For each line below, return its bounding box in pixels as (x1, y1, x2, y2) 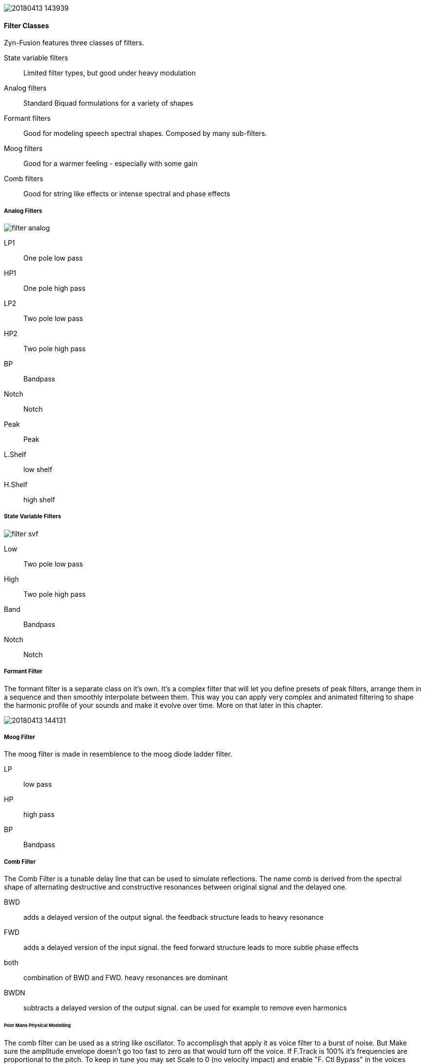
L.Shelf (4, 450, 26, 458)
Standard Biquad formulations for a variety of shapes (23, 99, 193, 108)
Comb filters (4, 174, 43, 183)
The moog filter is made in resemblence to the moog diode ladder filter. (4, 750, 232, 759)
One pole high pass (23, 284, 86, 292)
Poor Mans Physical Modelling (4, 1022, 71, 1028)
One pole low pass (23, 254, 83, 262)
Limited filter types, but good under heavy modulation (23, 69, 196, 77)
